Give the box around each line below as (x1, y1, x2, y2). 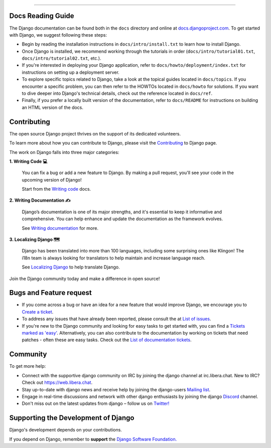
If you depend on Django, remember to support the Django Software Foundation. (9, 436, 177, 442)
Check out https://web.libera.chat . (22, 379, 93, 386)
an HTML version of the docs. (22, 104, 84, 110)
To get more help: (9, 363, 46, 369)
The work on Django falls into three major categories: (9, 149, 119, 155)
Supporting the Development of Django (9, 414, 134, 422)
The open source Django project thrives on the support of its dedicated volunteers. (9, 130, 181, 136)
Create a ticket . (22, 309, 54, 315)
